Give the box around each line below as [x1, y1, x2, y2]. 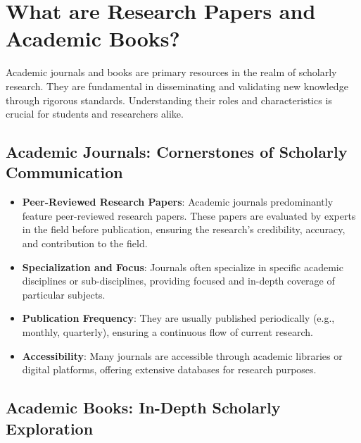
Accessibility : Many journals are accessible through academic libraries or [22, 348, 343, 363]
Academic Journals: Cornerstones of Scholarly [6, 141, 348, 163]
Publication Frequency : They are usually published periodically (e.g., [22, 311, 335, 325]
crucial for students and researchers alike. [6, 106, 184, 121]
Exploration [6, 417, 94, 439]
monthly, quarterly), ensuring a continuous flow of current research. [22, 325, 313, 339]
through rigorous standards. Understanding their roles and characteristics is [6, 92, 332, 107]
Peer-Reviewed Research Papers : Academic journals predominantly [22, 194, 334, 209]
